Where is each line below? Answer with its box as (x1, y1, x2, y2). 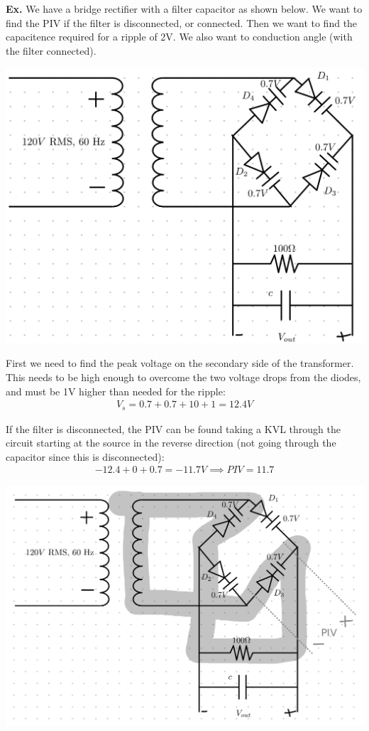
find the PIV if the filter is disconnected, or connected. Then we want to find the (6, 15, 358, 30)
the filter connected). (6, 43, 97, 58)
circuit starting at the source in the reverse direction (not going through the (6, 435, 336, 450)
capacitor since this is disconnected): (6, 449, 165, 464)
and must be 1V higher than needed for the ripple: (6, 383, 226, 398)
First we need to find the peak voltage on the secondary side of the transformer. (6, 356, 354, 370)
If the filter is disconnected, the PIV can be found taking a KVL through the (6, 421, 341, 436)
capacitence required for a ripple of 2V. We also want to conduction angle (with (6, 29, 353, 44)
